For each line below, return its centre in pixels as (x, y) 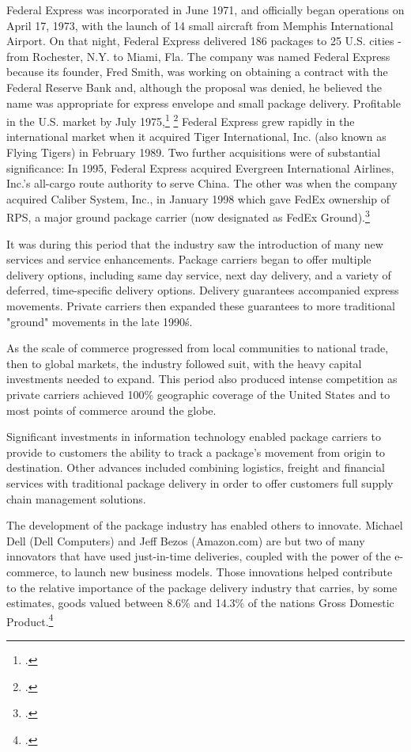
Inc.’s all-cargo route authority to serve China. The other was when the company (202, 183)
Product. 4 (30, 620)
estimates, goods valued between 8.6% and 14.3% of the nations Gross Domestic (200, 603)
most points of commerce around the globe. (111, 410)
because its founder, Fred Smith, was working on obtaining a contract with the (197, 72)
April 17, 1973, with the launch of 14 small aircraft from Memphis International (200, 25)
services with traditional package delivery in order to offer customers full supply (200, 482)
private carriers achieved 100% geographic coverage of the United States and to (198, 394)
